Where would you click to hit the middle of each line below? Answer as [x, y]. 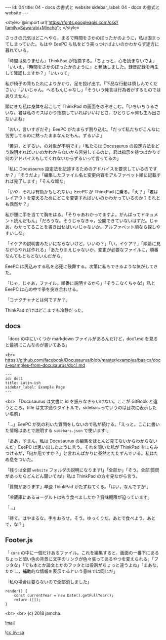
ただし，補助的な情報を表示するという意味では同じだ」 [61, 571]
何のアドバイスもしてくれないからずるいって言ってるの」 [63, 158]
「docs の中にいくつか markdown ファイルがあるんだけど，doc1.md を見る [82, 339]
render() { [16, 591]
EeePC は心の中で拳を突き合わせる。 [43, 289]
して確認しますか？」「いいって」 [39, 73]
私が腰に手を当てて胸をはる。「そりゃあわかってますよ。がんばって [73, 214]
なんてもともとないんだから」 [35, 256]
